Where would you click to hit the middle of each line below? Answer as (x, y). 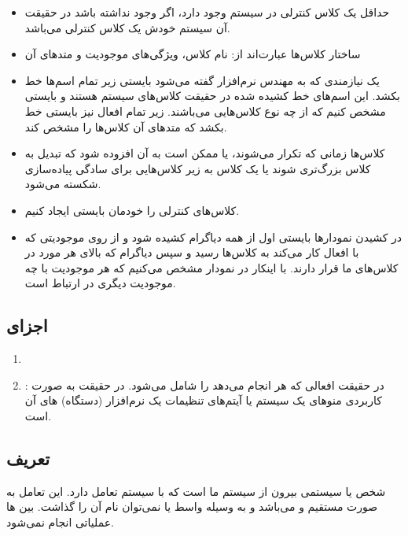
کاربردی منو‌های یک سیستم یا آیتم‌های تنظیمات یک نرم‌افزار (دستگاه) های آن (203, 400)
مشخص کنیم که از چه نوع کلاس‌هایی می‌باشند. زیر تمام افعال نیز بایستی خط (205, 111)
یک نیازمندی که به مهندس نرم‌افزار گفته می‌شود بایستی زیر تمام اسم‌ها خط (202, 80)
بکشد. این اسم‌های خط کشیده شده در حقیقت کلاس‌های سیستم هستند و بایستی (212, 96)
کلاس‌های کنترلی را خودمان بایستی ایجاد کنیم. (132, 210)
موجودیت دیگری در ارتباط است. (100, 283)
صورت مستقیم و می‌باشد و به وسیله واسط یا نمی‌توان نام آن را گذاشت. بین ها (192, 506)
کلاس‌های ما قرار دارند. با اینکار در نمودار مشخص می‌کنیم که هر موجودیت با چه (211, 267)
